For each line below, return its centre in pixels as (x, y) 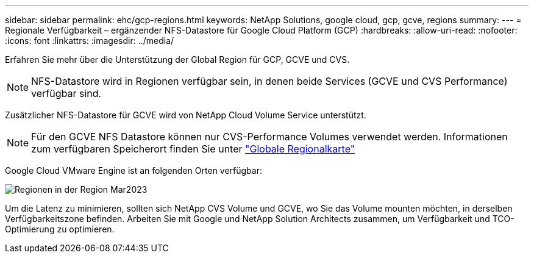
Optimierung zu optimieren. (60, 229)
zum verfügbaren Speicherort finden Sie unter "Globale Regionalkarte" (193, 149)
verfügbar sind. (66, 93)
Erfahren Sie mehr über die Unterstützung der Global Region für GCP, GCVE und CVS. (177, 59)
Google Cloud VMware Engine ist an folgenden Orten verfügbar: (133, 170)
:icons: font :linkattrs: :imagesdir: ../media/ (90, 41)
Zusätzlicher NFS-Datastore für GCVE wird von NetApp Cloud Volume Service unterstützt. (186, 115)
